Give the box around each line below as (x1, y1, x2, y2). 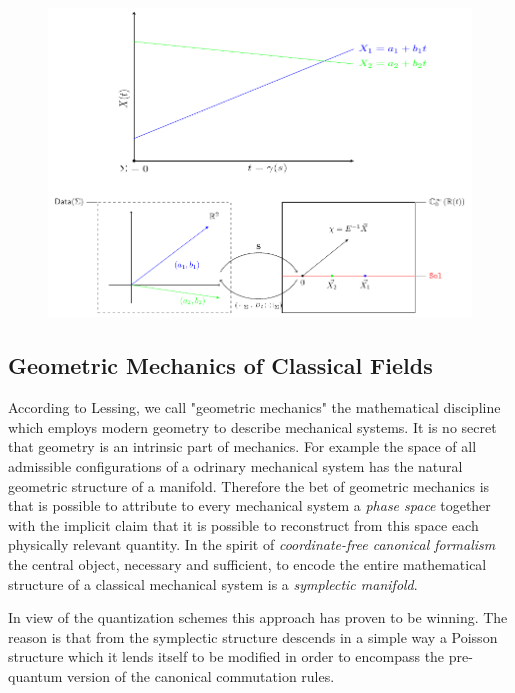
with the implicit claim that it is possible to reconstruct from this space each (8, 514, 479, 535)
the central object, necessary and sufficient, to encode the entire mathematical (8, 554, 487, 575)
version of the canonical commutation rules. (67, 666, 335, 686)
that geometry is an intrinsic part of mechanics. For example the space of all (8, 436, 477, 457)
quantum (8, 666, 63, 686)
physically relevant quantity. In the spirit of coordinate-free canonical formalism (8, 534, 496, 555)
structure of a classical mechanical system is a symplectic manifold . (8, 573, 418, 594)
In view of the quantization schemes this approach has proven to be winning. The (8, 607, 508, 628)
